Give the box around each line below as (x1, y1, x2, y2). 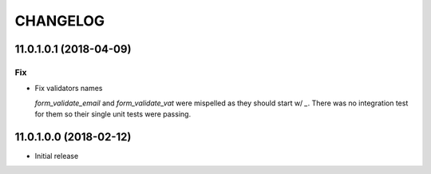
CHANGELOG (14, 12, 105, 30)
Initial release (34, 152, 79, 160)
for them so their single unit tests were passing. (34, 109, 192, 119)
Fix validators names (34, 84, 103, 93)
